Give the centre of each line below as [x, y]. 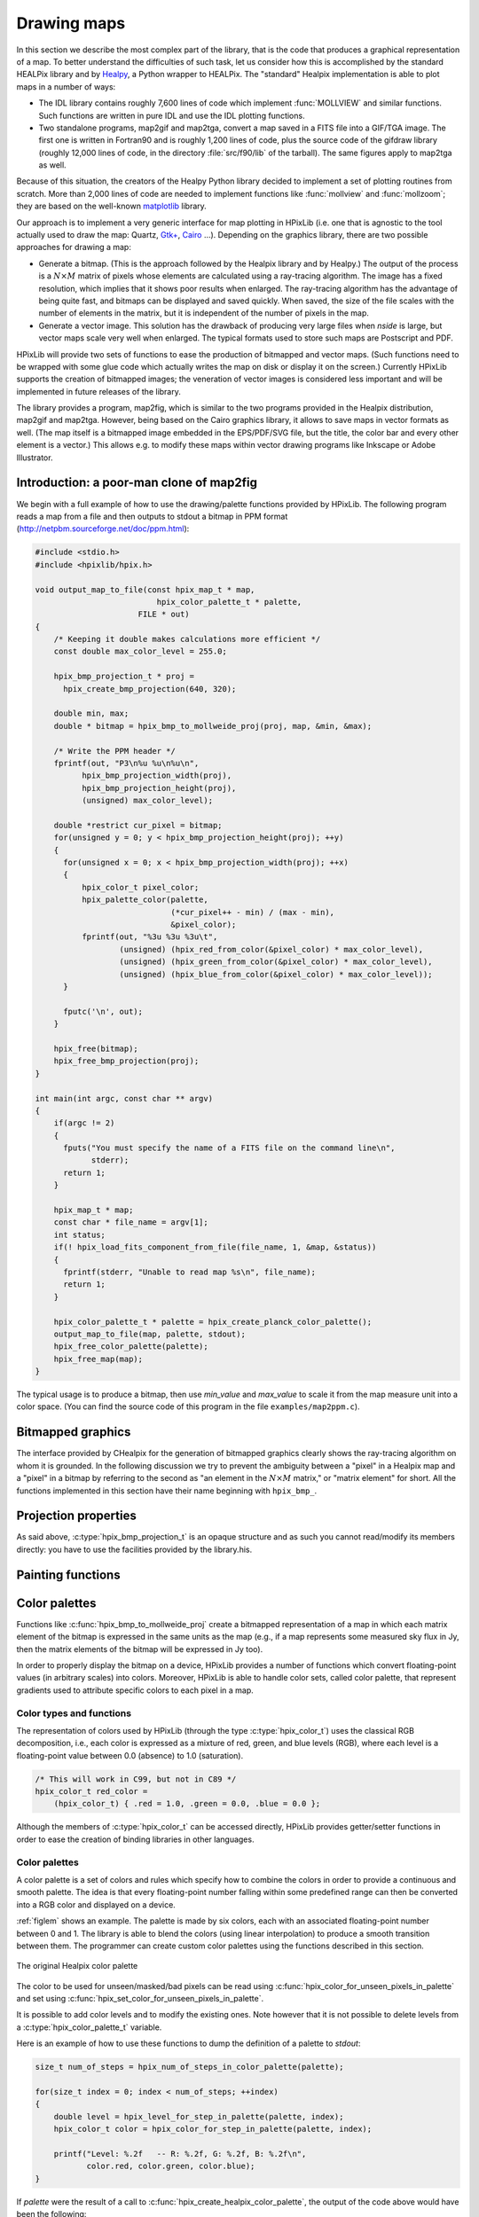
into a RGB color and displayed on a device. [96, 1904]
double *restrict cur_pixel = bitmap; [138, 825]
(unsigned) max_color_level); [147, 801]
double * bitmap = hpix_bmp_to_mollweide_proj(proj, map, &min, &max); [213, 726]
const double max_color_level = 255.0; [141, 651]
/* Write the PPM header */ [115, 751]
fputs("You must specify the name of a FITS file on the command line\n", [229, 1148]
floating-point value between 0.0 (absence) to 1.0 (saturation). [130, 1755]
